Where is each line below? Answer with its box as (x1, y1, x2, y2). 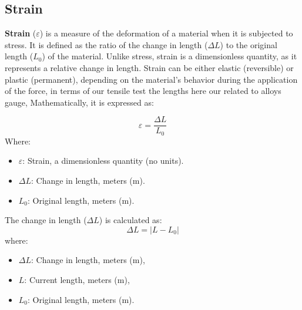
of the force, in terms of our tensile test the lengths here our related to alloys (5, 85, 281, 97)
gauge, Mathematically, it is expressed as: (5, 96, 154, 108)
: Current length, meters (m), (24, 274, 130, 286)
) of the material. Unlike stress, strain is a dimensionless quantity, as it (42, 50, 297, 62)
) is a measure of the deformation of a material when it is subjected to (39, 27, 293, 39)
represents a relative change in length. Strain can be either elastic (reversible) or (5, 61, 294, 73)
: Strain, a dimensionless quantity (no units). (22, 154, 184, 167)
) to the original (220, 38, 277, 50)
